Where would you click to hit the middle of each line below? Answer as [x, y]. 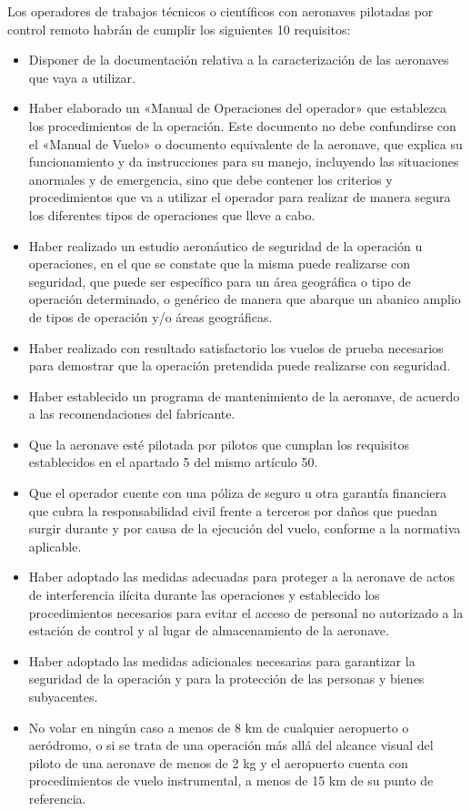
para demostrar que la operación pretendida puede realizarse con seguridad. [240, 365]
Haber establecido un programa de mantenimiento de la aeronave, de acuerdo [244, 395]
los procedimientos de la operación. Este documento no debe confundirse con [242, 125]
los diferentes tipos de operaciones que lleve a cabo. [172, 214]
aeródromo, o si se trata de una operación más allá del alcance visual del [231, 745]
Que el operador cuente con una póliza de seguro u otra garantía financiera [238, 493]
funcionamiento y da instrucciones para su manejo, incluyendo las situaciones [244, 162]
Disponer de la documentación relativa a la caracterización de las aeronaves [239, 60]
